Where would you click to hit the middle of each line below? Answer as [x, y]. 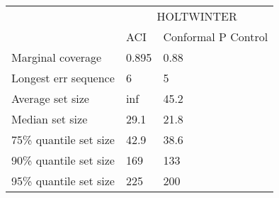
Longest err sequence [63, 78]
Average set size [50, 98]
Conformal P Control [216, 37]
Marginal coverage [57, 57]
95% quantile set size [63, 181]
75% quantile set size [63, 139]
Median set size [50, 119]
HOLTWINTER [197, 16]
